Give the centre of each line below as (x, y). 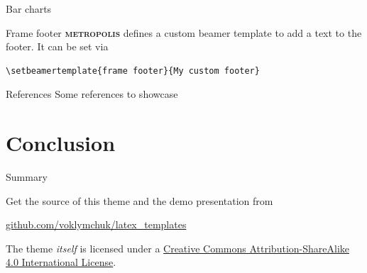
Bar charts (29, 9)
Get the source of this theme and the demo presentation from (139, 200)
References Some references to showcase (92, 94)
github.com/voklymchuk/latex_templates (96, 224)
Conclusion (61, 143)
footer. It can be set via (57, 46)
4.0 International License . (61, 262)
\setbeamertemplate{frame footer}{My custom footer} (133, 71)
